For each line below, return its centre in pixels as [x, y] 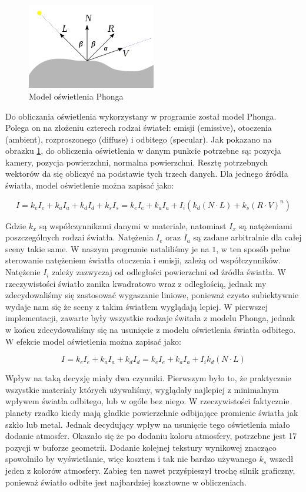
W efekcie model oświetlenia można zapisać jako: [93, 341]
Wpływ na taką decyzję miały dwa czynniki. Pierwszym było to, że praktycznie [148, 378]
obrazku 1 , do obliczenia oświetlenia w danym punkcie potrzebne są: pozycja [143, 151]
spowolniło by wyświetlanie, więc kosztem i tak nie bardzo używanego [131, 459]
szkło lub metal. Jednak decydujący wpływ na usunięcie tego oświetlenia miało [148, 424]
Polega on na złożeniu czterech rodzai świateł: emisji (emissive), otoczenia [139, 128]
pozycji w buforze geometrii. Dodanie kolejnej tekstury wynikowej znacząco [141, 447]
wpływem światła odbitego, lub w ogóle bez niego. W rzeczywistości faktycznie [147, 401]
